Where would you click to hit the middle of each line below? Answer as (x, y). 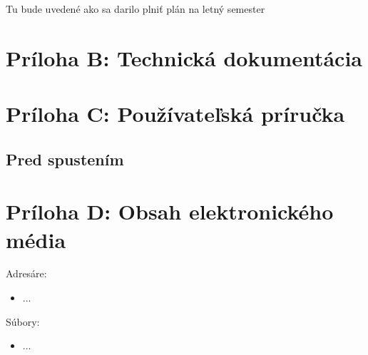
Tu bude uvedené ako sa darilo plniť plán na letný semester (136, 9)
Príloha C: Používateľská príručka (175, 114)
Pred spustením (65, 159)
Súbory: (23, 321)
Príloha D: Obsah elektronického (170, 211)
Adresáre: (26, 273)
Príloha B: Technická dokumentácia (184, 57)
